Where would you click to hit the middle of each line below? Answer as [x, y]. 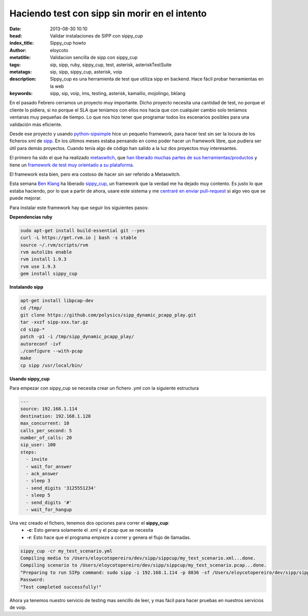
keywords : [21, 94]
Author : [18, 50]
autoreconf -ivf [41, 344]
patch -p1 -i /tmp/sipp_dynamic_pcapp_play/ [77, 337]
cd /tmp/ [31, 308]
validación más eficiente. [36, 124]
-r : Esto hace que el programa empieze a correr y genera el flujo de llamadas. [109, 537]
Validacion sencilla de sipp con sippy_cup [94, 58]
